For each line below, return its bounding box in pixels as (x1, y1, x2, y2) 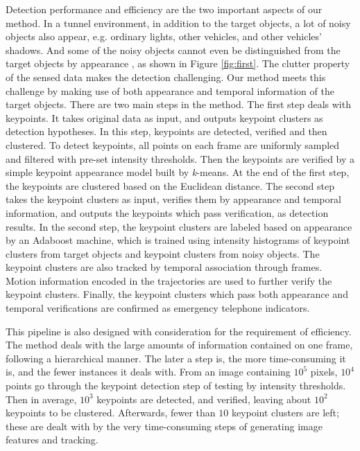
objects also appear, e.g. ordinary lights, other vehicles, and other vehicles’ (6, 29, 322, 44)
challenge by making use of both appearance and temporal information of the (6, 83, 334, 98)
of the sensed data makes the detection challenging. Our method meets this (6, 69, 326, 84)
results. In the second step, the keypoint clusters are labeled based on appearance (6, 219, 352, 233)
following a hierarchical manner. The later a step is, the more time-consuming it (6, 351, 346, 365)
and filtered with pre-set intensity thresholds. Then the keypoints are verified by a (6, 151, 355, 166)
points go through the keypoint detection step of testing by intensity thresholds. (6, 378, 346, 393)
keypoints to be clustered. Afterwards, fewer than (6, 405, 216, 420)
